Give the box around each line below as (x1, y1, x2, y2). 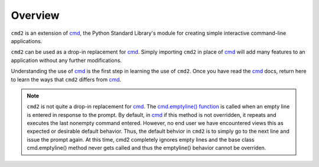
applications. (11, 37, 43, 44)
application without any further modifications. (11, 57, 122, 64)
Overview (11, 9, 60, 22)
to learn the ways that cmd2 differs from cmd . (11, 76, 122, 83)
